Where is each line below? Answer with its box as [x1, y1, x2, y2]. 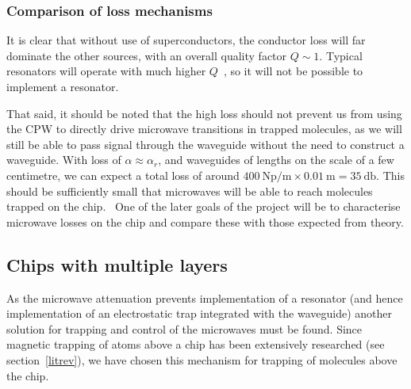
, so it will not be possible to [223, 63, 363, 79]
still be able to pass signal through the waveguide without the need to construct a [6, 135, 405, 152]
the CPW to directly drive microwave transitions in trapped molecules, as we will [6, 120, 402, 137]
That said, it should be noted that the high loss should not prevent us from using [6, 105, 402, 121]
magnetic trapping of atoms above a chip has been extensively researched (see [6, 336, 385, 353]
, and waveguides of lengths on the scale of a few [158, 151, 394, 168]
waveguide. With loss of [6, 151, 121, 168]
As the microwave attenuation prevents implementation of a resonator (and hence [6, 289, 403, 306]
